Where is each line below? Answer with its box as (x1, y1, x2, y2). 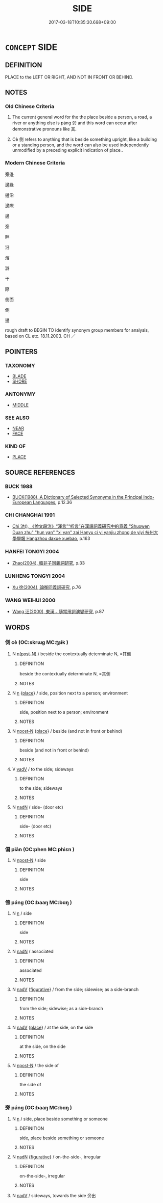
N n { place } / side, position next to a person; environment (12, 690, 128, 696)
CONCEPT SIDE (5, 41, 58, 53)
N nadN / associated (12, 948, 54, 955)
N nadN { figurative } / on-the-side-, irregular (12, 1154, 101, 1160)
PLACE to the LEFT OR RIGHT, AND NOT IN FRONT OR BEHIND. (5, 74, 134, 80)
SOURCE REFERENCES (5, 468, 75, 477)
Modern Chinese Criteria (5, 160, 65, 166)
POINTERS (5, 348, 38, 356)
